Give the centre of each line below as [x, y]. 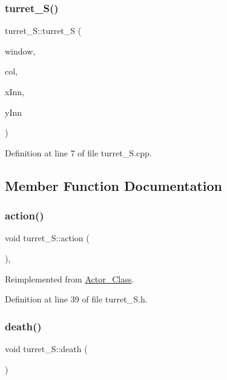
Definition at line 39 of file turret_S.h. [76, 299]
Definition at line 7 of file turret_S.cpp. [78, 152]
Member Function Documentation [114, 185]
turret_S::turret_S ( [43, 31]
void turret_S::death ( [46, 348]
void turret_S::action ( [47, 238]
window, [20, 51]
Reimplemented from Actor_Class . [70, 278]
